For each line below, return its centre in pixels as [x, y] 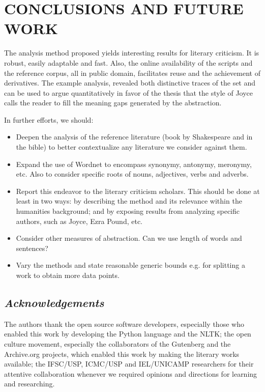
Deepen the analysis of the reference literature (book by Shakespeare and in [134, 137]
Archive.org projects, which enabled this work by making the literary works [122, 354]
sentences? [32, 248]
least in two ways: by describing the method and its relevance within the [129, 201]
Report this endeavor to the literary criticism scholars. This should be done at [138, 191]
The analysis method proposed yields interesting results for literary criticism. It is [132, 53]
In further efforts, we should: [49, 119]
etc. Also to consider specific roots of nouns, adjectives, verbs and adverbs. [132, 174]
